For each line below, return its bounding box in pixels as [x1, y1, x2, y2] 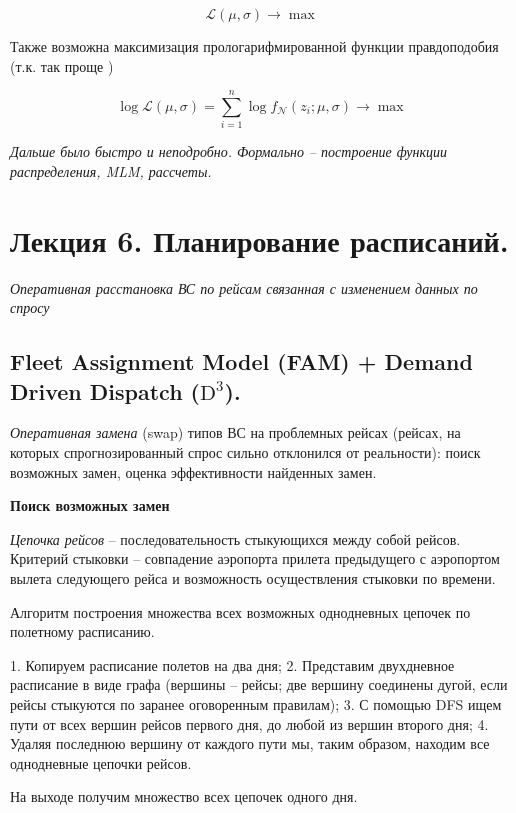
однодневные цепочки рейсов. [10, 752, 192, 773]
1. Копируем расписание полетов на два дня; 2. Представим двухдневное [10, 654, 455, 675]
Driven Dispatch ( [10, 375, 200, 406]
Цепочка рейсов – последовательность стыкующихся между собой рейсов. [10, 528, 461, 549]
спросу [10, 297, 50, 318]
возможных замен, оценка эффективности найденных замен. [10, 461, 377, 482]
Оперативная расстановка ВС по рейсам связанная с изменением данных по [10, 277, 478, 298]
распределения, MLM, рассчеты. [10, 160, 212, 181]
